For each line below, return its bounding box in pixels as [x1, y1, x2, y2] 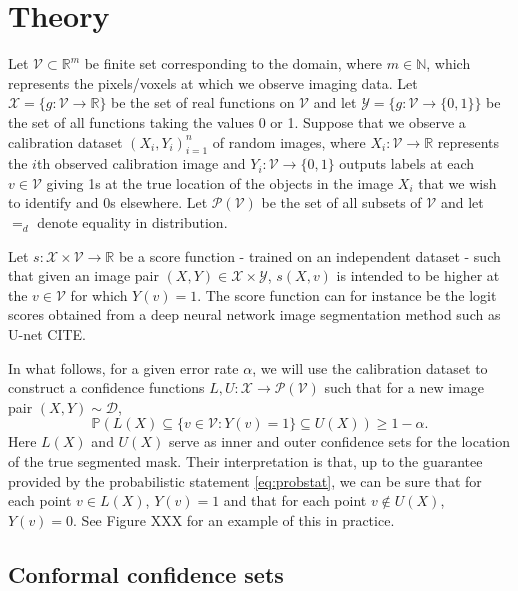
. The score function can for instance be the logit [197, 284, 497, 305]
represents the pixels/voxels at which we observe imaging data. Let [8, 72, 418, 93]
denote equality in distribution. [37, 212, 228, 233]
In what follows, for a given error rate [8, 357, 239, 378]
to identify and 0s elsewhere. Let [8, 192, 208, 213]
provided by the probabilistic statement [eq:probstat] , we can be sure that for [8, 470, 482, 491]
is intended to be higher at [336, 265, 500, 286]
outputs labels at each [339, 153, 475, 174]
